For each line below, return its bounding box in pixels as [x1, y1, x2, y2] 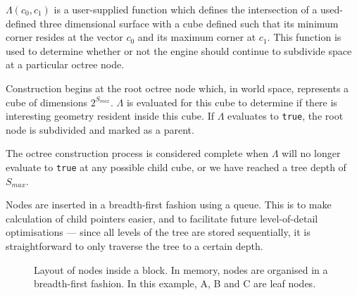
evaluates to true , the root [227, 108, 344, 123]
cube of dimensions [6, 94, 88, 109]
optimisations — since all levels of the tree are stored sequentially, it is [6, 225, 311, 239]
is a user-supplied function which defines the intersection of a [54, 2, 318, 16]
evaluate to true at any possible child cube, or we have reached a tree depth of [6, 160, 346, 174]
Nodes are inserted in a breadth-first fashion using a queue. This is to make [6, 197, 332, 212]
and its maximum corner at [137, 30, 256, 44]
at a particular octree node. [6, 57, 125, 72]
